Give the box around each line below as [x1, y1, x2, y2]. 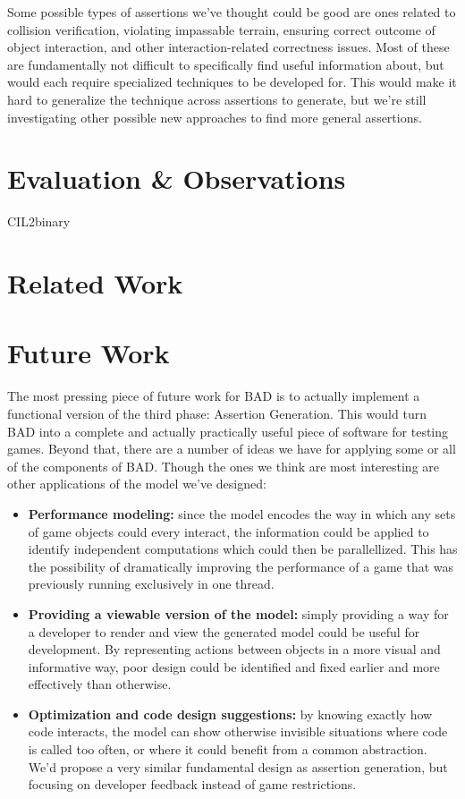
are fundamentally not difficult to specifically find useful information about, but [7, 55, 444, 73]
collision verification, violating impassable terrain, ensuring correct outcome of [7, 20, 435, 38]
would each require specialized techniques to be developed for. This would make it [7, 72, 457, 91]
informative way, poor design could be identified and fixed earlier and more [28, 657, 440, 676]
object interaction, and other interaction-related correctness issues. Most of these [7, 38, 450, 56]
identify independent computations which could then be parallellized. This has [28, 540, 458, 558]
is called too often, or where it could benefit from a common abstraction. [28, 740, 427, 759]
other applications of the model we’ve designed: [7, 474, 266, 493]
